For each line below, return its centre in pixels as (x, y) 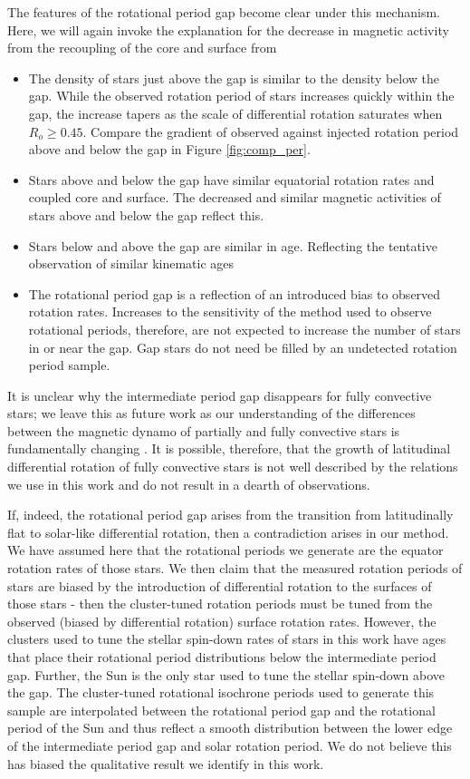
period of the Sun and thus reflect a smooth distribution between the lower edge (230, 728)
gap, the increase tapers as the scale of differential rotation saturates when (235, 113)
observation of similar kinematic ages (131, 263)
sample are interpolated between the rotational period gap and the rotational (221, 710)
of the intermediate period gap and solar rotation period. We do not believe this (230, 745)
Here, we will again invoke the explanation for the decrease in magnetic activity (228, 29)
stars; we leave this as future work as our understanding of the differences (211, 413)
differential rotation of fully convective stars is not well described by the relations (233, 467)
